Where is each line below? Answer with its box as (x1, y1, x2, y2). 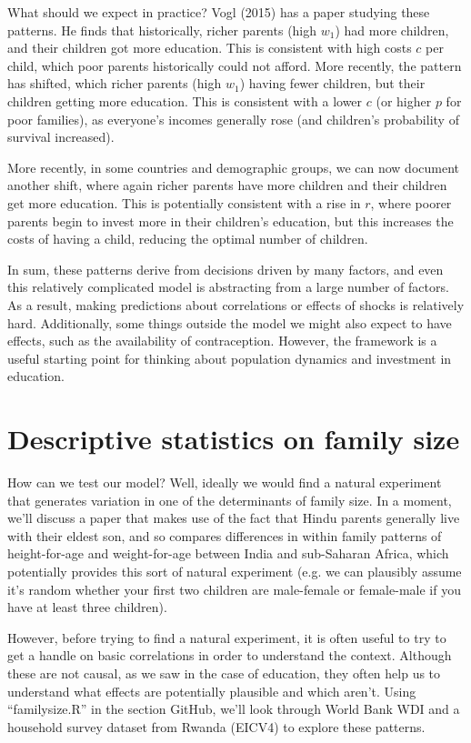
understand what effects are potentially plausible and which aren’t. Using (7, 681, 416, 700)
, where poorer (370, 193, 452, 212)
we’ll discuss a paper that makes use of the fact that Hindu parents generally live (7, 508, 460, 527)
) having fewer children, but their (239, 74, 426, 93)
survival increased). (7, 127, 115, 146)
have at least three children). (7, 597, 167, 617)
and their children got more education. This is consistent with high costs (7, 38, 412, 57)
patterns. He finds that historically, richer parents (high (7, 20, 317, 39)
